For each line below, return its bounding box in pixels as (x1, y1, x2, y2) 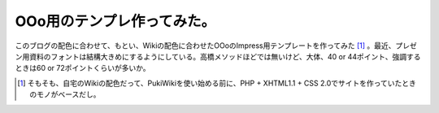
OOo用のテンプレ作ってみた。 (15, 12, 216, 30)
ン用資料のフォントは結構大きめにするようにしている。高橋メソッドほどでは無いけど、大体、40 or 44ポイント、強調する (15, 51, 421, 61)
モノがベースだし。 (37, 89, 101, 99)
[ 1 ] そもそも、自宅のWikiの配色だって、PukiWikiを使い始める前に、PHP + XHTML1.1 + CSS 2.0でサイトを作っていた (17, 78, 402, 88)
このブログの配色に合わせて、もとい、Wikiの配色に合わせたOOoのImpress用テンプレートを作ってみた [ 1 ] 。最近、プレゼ (15, 41, 418, 50)
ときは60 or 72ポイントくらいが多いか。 (15, 63, 150, 73)
